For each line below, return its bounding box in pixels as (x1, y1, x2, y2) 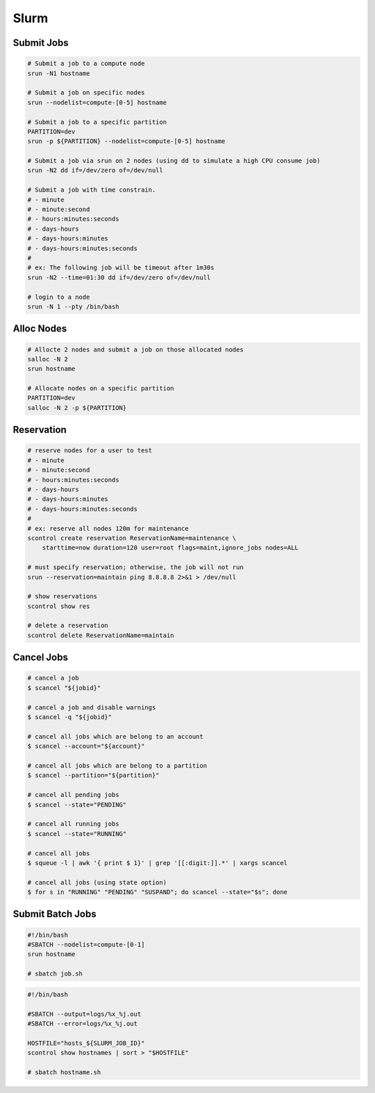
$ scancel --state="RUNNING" (27, 830, 127, 837)
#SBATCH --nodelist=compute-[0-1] (27, 941, 145, 948)
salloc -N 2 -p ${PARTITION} (27, 404, 127, 411)
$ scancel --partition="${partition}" (27, 771, 160, 780)
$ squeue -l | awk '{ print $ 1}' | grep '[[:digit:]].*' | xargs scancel (27, 859, 288, 866)
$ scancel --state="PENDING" (27, 800, 127, 809)
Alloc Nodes (12, 323, 67, 335)
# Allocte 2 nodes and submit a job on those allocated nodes (27, 345, 244, 354)
